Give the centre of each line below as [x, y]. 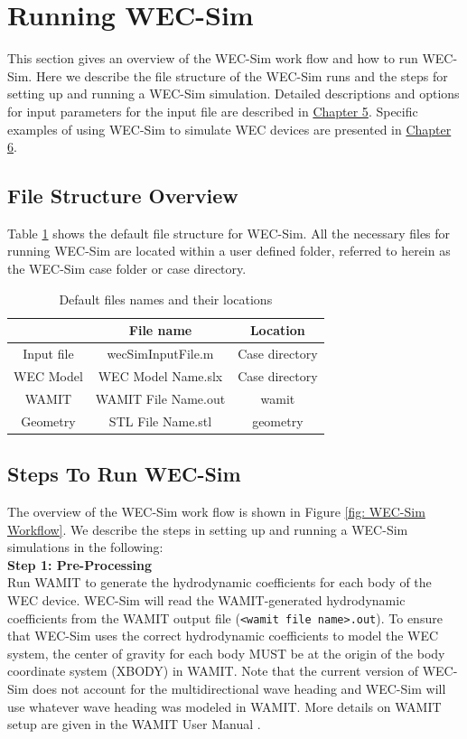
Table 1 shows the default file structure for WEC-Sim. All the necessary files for [229, 233]
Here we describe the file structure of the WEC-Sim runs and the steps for [242, 75]
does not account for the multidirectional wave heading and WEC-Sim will [239, 688]
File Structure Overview [123, 196]
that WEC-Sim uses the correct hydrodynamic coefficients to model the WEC [223, 636]
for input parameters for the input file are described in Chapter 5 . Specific [213, 111]
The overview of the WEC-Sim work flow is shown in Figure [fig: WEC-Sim [216, 511]
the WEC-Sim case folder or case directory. [127, 269]
